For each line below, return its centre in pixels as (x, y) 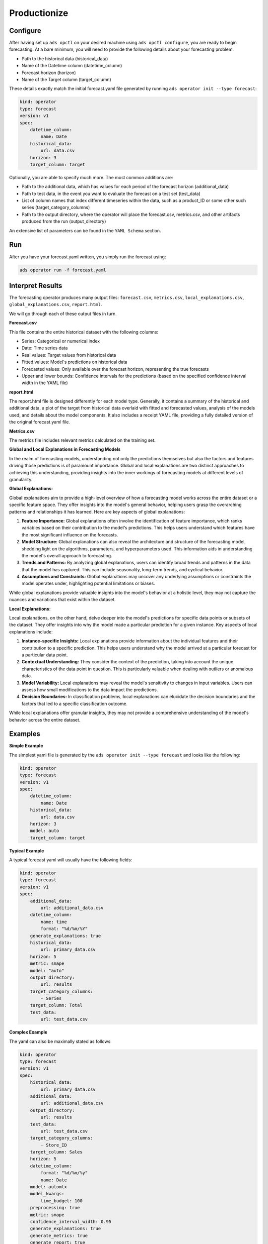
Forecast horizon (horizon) (49, 73)
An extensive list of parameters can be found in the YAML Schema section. (85, 230)
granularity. (21, 479)
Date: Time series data (45, 348)
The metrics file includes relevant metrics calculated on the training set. (82, 440)
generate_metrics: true (59, 1236)
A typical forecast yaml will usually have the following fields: (71, 860)
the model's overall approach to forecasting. (67, 555)
